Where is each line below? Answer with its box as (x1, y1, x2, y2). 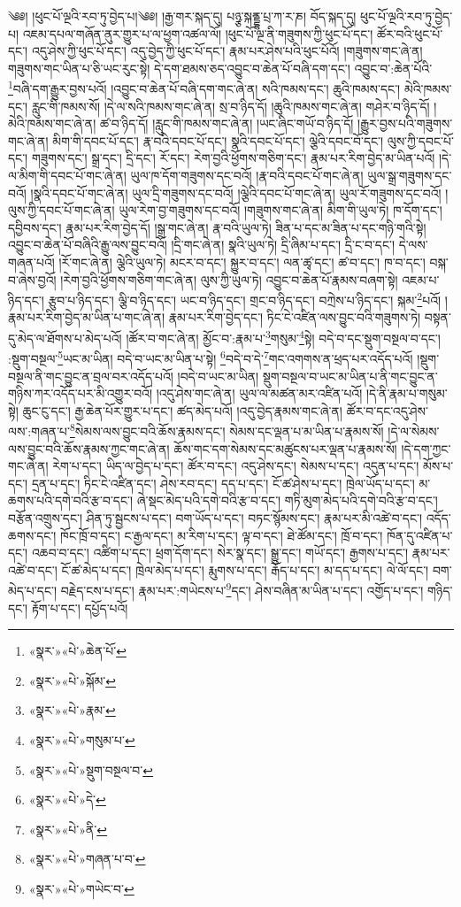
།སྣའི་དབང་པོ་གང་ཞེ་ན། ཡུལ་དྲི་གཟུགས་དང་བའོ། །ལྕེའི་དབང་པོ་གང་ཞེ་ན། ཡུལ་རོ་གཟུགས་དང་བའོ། (30, 183, 442, 202)
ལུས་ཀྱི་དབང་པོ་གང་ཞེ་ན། (8, 201, 115, 219)
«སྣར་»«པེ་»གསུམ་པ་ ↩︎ (28, 730, 135, 749)
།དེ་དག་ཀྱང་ (401, 439, 451, 457)
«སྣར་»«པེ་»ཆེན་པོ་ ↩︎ (28, 642, 127, 660)
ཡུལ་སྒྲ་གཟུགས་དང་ (367, 166, 452, 184)
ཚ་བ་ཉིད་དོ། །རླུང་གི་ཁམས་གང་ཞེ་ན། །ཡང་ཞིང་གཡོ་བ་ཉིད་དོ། (99, 114, 354, 133)
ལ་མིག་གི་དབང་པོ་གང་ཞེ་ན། (8, 166, 127, 184)
